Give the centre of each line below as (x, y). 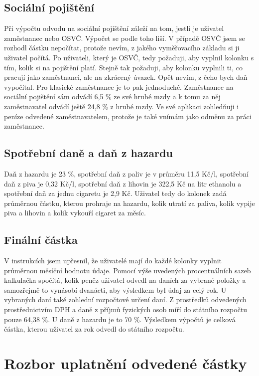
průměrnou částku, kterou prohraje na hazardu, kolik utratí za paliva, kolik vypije (129, 203)
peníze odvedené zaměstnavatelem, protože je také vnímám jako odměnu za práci (128, 116)
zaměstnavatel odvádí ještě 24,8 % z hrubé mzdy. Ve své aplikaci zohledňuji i (122, 106)
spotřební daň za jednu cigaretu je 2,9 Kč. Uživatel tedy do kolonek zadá (115, 193)
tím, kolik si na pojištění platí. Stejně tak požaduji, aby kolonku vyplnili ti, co (123, 67)
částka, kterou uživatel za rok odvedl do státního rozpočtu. (94, 329)
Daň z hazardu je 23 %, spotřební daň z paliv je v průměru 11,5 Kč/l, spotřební (126, 173)
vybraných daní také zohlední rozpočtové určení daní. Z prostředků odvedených (125, 299)
